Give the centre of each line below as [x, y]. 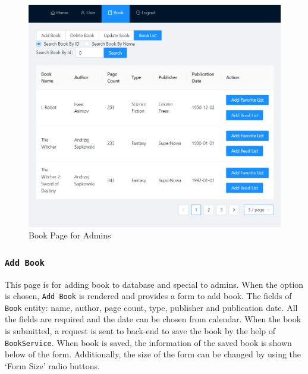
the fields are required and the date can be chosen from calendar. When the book [153, 319]
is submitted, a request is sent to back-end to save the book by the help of [140, 331]
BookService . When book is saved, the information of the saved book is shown [148, 342]
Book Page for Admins [70, 235]
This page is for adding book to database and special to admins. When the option [154, 284]
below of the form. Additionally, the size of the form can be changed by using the [153, 354]
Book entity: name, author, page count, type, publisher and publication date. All [151, 307]
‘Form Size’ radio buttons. [52, 365]
